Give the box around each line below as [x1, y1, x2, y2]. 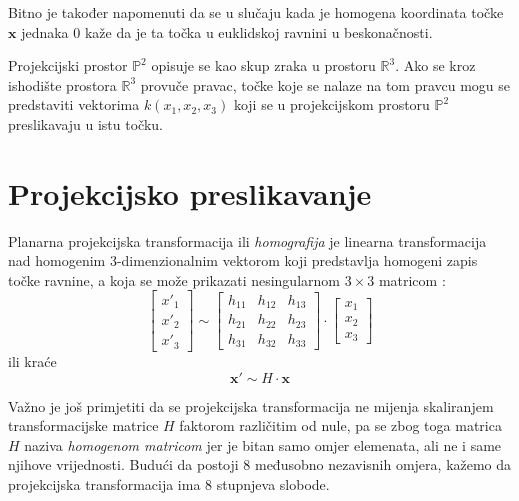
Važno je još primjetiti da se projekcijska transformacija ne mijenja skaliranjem [8, 395, 494, 416]
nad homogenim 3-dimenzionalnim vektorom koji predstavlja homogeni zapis [8, 250, 478, 271]
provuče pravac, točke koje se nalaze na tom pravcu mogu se [140, 74, 511, 95]
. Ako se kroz [395, 55, 476, 76]
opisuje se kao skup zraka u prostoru [151, 55, 376, 76]
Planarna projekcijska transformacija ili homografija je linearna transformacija [8, 230, 487, 251]
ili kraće [8, 350, 57, 371]
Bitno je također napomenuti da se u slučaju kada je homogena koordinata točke [8, 2, 504, 22]
